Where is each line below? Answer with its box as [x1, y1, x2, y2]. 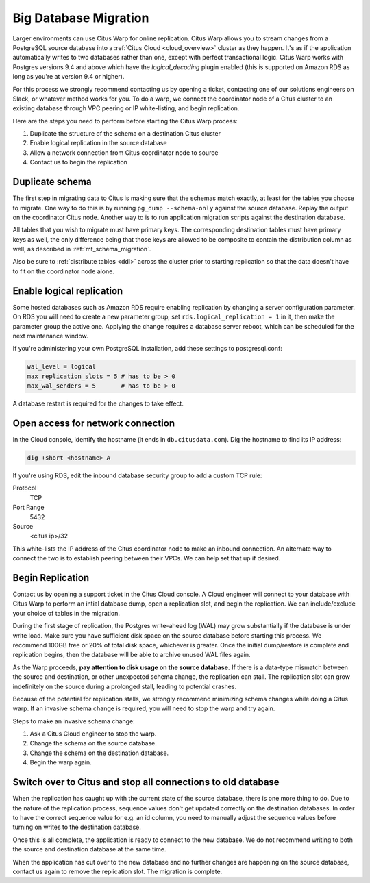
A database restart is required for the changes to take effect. [12, 399, 184, 408]
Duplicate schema [12, 176, 92, 188]
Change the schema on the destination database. [29, 749, 169, 757]
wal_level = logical [27, 363, 96, 371]
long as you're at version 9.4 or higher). [12, 73, 125, 81]
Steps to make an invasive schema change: [12, 717, 135, 725]
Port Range [12, 503, 45, 512]
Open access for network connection [12, 417, 175, 429]
